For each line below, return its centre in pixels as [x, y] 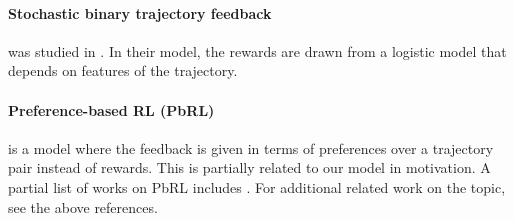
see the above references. [83, 206]
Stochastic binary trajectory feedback [140, 12]
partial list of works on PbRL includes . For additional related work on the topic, [257, 186]
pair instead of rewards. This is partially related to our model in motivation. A [249, 167]
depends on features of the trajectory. [123, 70]
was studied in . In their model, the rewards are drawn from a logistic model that [257, 50]
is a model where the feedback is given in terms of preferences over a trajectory [251, 147]
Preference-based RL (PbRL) [111, 109]
